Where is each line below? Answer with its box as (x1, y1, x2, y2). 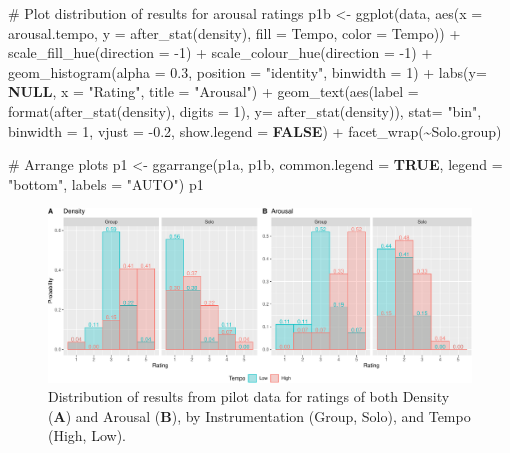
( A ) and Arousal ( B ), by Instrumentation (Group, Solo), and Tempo (48, 405, 471, 426)
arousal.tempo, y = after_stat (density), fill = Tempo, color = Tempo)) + (8, 22, 461, 43)
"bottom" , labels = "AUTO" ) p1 (8, 173, 204, 194)
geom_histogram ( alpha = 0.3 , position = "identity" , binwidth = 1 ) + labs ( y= (8, 61, 487, 82)
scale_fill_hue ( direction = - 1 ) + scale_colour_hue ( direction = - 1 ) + (8, 42, 433, 63)
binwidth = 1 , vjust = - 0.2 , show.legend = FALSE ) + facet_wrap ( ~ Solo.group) (8, 120, 502, 141)
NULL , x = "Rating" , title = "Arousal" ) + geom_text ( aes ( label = (8, 81, 419, 102)
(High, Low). (48, 425, 126, 446)
